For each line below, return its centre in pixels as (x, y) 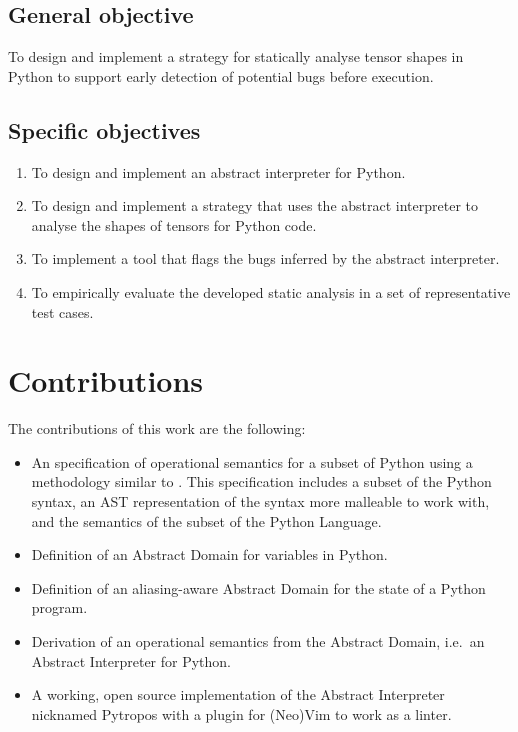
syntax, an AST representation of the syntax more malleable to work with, (260, 501)
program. (59, 607)
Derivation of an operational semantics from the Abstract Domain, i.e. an (258, 641)
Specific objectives (104, 129)
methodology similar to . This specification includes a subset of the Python (261, 481)
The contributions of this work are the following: (157, 428)
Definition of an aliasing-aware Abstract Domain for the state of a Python (258, 587)
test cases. (62, 311)
